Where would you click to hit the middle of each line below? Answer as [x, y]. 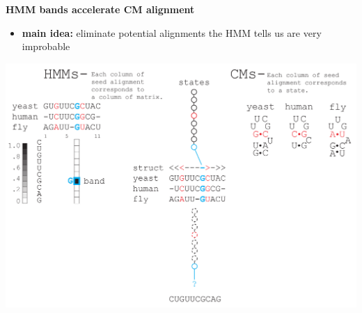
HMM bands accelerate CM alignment [100, 9]
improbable [46, 46]
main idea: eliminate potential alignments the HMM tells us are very [172, 32]
